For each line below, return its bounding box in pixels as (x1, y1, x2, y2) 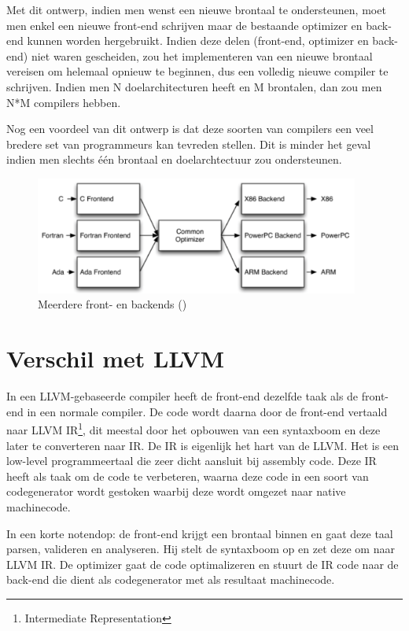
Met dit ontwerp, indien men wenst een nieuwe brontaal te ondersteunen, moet (6, 2, 386, 17)
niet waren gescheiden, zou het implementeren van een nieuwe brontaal (31, 47, 373, 64)
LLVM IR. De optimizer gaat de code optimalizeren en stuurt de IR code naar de (6, 555, 399, 572)
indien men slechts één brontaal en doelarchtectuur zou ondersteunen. (6, 151, 342, 168)
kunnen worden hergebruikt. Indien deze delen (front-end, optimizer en (27, 32, 369, 49)
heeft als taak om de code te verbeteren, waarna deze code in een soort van (6, 467, 369, 484)
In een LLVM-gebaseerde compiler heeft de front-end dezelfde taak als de (6, 388, 359, 404)
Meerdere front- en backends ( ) (38, 296, 187, 312)
